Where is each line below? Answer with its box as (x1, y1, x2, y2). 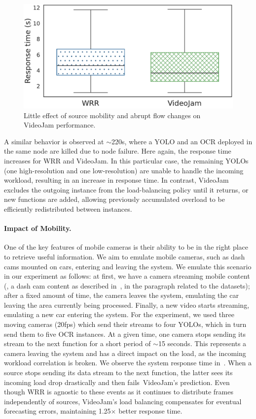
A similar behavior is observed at (4, 136, 104, 146)
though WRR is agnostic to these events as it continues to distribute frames (4, 387, 233, 397)
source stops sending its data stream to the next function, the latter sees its (4, 367, 233, 378)
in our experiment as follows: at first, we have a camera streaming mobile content (4, 271, 250, 281)
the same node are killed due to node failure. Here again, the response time (4, 146, 231, 156)
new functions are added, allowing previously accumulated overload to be (4, 194, 225, 204)
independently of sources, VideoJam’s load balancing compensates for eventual (4, 396, 242, 406)
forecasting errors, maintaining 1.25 (4, 406, 111, 416)
